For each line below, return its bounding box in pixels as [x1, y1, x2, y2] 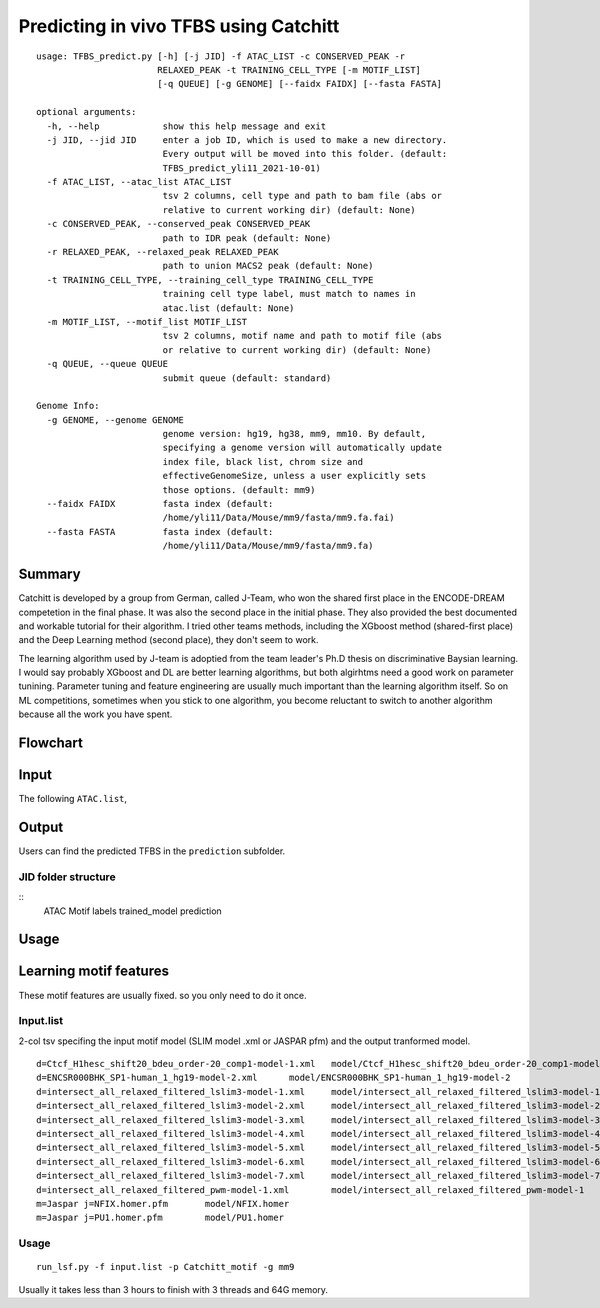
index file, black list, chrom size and [162, 456, 364, 467]
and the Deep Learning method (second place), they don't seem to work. [18, 634, 319, 646]
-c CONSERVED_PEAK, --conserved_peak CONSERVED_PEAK [46, 218, 311, 230]
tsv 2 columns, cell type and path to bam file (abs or [162, 190, 443, 202]
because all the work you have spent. [18, 708, 173, 720]
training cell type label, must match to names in [162, 288, 416, 300]
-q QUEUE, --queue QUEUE [46, 358, 169, 370]
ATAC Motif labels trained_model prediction [43, 905, 222, 917]
